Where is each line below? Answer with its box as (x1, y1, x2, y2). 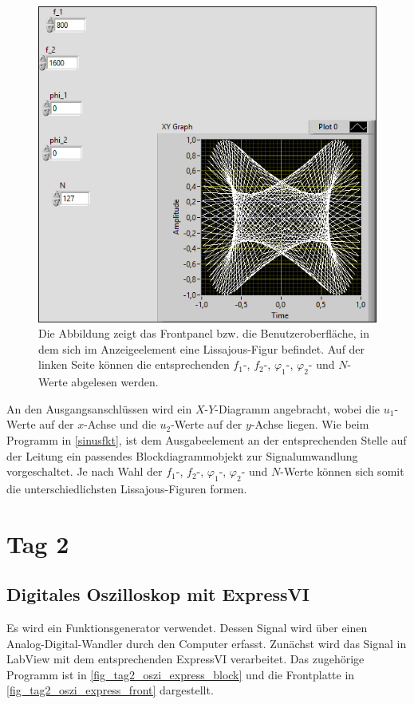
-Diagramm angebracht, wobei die (215, 400, 380, 417)
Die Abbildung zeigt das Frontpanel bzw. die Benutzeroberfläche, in (38, 325, 369, 342)
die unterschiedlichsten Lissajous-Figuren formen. (6, 480, 247, 496)
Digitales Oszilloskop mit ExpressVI (6, 582, 310, 607)
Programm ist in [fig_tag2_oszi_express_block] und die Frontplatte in (6, 666, 355, 682)
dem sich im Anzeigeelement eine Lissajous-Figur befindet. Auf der (38, 340, 365, 357)
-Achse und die (84, 416, 156, 433)
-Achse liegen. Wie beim (250, 416, 369, 433)
